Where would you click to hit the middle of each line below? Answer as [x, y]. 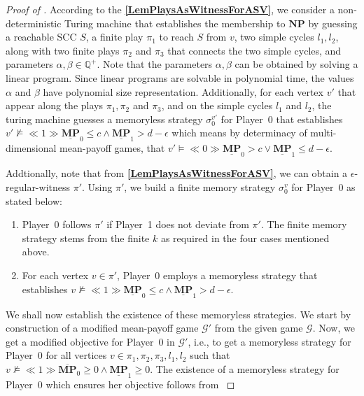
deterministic [34, 23]
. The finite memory [304, 224]
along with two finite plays [63, 50]
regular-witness [38, 186]
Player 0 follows [57, 224]
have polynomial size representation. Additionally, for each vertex [183, 91]
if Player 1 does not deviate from [178, 224]
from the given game [259, 328]
